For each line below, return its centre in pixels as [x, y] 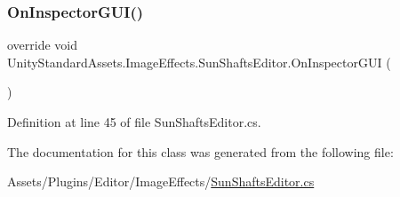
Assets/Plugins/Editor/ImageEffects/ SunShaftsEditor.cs [161, 181]
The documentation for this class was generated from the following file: [200, 151]
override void [43, 45]
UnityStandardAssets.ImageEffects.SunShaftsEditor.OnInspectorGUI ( [199, 62]
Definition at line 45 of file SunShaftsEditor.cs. [134, 122]
